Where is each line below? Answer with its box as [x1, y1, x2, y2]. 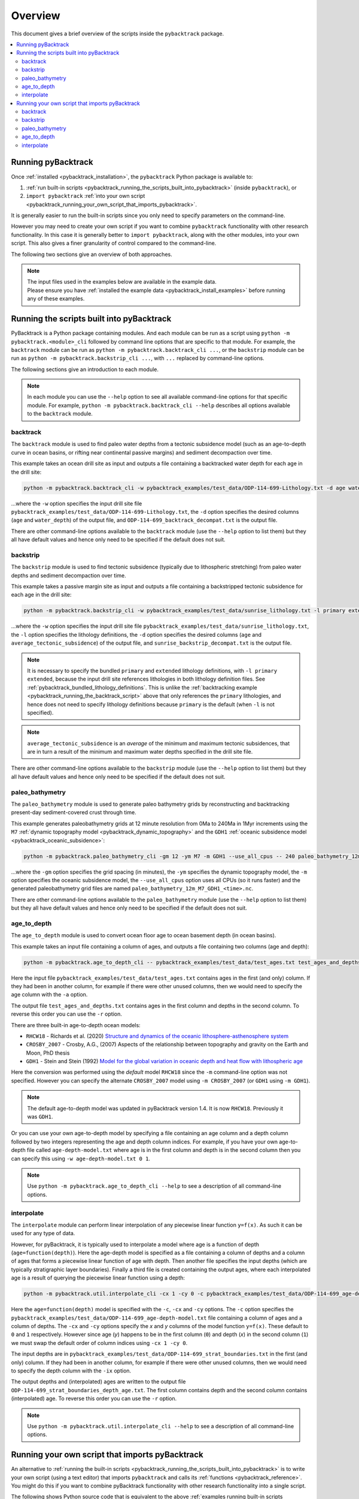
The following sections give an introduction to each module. [11, 366, 159, 373]
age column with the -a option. [11, 991, 88, 998]
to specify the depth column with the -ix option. [11, 1367, 132, 1374]
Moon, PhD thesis [26, 1049, 70, 1056]
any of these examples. [27, 295, 85, 302]
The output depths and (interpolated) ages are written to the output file [11, 1378, 186, 1385]
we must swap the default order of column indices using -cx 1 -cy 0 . [11, 1339, 188, 1346]
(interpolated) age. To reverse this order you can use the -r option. [11, 1395, 177, 1402]
